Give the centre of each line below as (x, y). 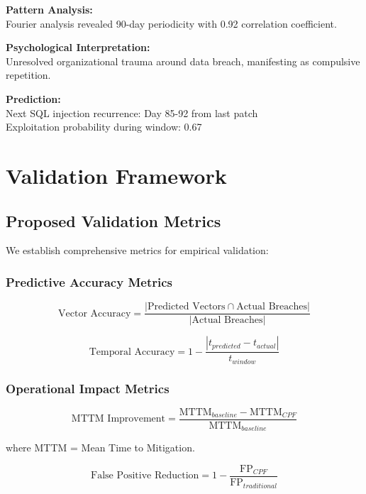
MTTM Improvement (118, 419)
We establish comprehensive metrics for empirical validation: (137, 250)
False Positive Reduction (145, 476)
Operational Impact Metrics (88, 388)
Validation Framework (116, 175)
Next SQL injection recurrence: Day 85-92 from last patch (132, 112)
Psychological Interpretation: (78, 47)
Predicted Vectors (186, 307)
